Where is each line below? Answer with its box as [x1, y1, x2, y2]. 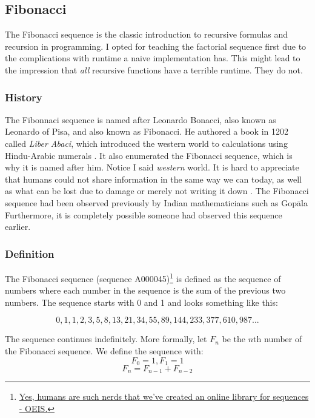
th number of [253, 332, 302, 345]
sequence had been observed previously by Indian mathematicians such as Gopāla [5, 196, 308, 209]
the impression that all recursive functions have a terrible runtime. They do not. [5, 63, 303, 76]
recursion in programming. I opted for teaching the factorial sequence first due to [5, 39, 307, 52]
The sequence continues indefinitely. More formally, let [5, 332, 207, 345]
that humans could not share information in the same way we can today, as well [5, 172, 302, 185]
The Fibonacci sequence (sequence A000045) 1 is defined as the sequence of [5, 270, 281, 285]
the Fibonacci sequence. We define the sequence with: [5, 344, 204, 357]
